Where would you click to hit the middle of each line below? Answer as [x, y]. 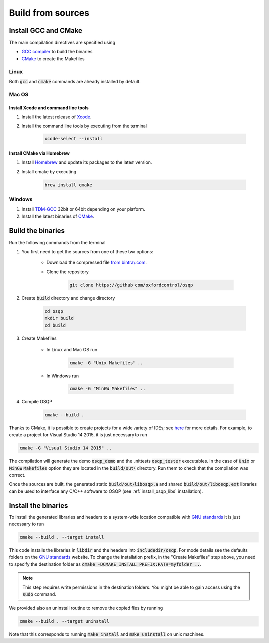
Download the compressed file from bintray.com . [97, 263]
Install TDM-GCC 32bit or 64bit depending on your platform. [83, 209]
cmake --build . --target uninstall [65, 621]
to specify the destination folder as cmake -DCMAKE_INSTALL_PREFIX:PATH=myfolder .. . [105, 564]
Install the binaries [39, 505]
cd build [55, 325]
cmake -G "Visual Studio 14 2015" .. [66, 448]
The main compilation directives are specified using [62, 43]
